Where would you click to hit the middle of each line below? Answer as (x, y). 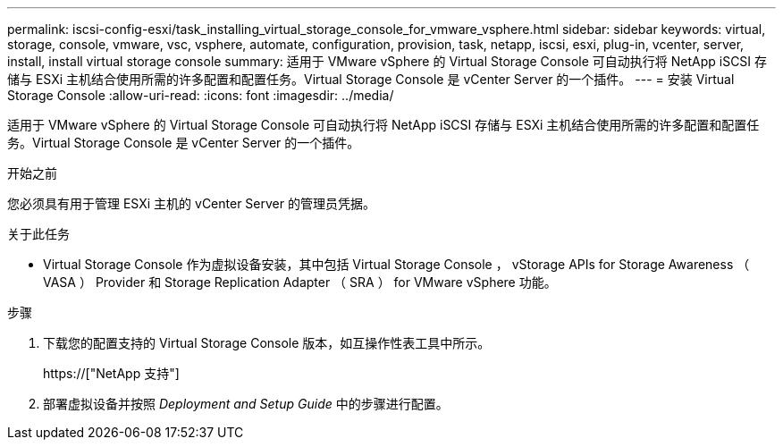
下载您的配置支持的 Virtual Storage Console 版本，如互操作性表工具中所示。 (267, 343)
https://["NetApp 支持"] (111, 373)
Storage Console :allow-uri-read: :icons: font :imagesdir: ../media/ (201, 95)
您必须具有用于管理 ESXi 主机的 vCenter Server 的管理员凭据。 (191, 203)
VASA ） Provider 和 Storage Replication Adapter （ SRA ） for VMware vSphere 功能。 (300, 282)
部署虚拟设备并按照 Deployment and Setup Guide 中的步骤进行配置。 (246, 404)
